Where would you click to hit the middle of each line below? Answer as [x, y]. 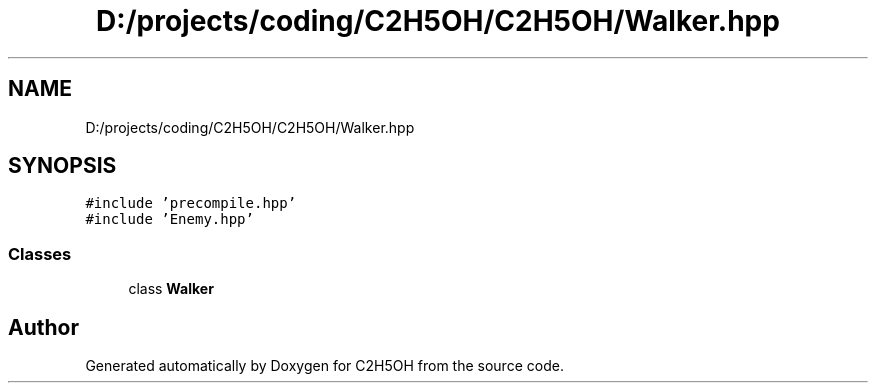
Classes [40, 253]
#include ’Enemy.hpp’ [169, 219]
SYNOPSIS [62, 166]
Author [43, 327]
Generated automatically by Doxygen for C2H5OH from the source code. [324, 366]
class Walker [171, 289]
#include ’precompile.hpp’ [191, 203]
